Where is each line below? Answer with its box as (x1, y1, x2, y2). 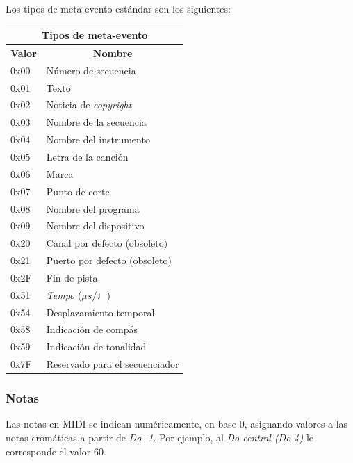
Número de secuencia (46, 63, 136, 77)
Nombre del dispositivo (46, 218, 145, 233)
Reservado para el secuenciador (46, 357, 179, 371)
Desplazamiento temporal (46, 304, 155, 319)
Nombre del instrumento (46, 132, 150, 147)
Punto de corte (46, 184, 110, 198)
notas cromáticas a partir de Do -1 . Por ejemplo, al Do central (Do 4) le (6, 430, 314, 445)
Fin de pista (46, 270, 98, 284)
